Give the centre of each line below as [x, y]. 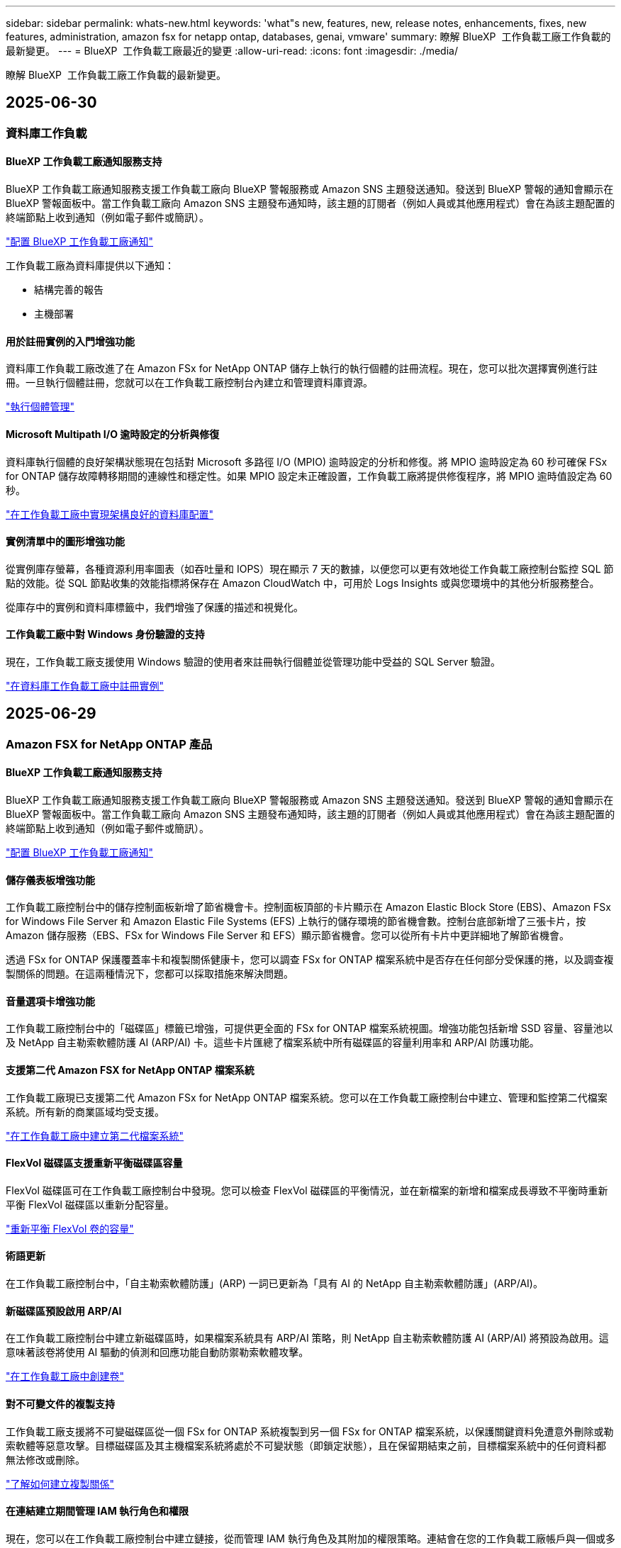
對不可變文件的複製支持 [60, 1403]
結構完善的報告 [69, 290]
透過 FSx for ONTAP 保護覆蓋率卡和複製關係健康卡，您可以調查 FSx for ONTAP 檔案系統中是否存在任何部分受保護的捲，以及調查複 [310, 960]
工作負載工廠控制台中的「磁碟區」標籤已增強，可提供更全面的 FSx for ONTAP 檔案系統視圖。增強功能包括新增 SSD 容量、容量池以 [309, 1028]
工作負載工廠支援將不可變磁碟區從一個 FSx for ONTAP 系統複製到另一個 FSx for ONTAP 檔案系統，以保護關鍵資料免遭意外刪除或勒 [310, 1431]
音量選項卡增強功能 [50, 1001]
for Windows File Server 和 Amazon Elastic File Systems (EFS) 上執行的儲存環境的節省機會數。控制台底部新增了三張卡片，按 [296, 921]
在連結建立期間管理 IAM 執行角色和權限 [97, 1511]
